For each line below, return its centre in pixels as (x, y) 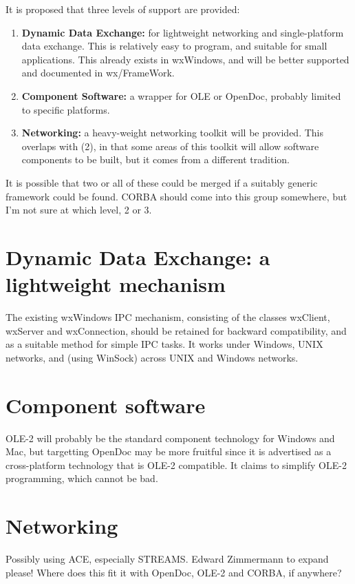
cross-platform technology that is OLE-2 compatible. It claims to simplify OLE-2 (176, 465)
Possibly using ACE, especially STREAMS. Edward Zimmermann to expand (167, 559)
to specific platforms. (66, 109)
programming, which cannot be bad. (82, 478)
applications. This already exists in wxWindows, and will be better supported (185, 59)
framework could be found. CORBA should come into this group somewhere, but (176, 196)
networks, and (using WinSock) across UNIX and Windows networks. (152, 357)
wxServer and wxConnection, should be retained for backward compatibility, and (176, 330)
